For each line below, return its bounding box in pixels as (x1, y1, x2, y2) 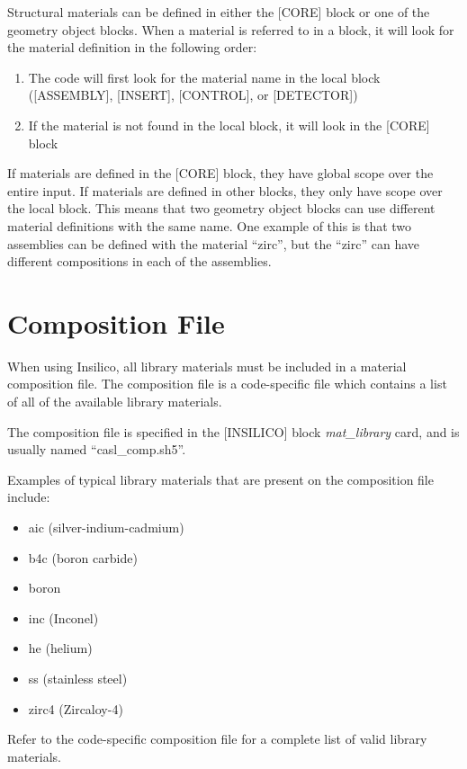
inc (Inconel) (28, 608, 99, 627)
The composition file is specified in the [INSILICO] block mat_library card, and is (7, 422, 460, 441)
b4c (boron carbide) (28, 548, 138, 567)
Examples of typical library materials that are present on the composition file (7, 469, 434, 488)
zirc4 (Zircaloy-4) (28, 699, 123, 718)
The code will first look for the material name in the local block (28, 67, 381, 86)
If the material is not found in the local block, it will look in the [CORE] (28, 115, 430, 134)
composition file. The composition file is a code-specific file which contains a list (7, 374, 447, 393)
